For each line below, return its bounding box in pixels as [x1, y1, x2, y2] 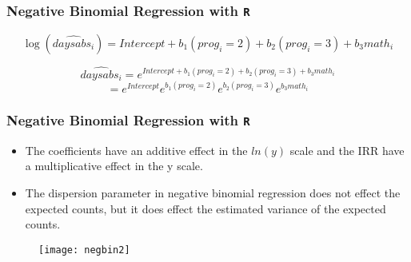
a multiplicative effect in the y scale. [25, 157, 203, 174]
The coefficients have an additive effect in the [25, 141, 248, 158]
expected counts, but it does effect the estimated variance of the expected [25, 200, 386, 216]
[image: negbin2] [38, 244, 130, 256]
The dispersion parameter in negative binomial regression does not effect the [25, 184, 401, 200]
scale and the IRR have [289, 141, 405, 158]
